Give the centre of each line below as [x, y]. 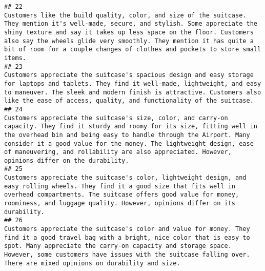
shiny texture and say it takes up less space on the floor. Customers [129, 32]
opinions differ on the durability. [67, 160]
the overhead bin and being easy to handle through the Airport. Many [127, 135]
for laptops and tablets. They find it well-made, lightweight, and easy [133, 83]
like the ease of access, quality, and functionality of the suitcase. [129, 101]
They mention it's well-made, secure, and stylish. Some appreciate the [131, 24]
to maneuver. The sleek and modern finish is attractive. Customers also [133, 92]
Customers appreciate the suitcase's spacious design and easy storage [129, 75]
